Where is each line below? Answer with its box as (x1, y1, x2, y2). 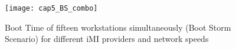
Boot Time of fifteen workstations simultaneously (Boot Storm (5, 21, 231, 33)
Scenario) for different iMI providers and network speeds (5, 32, 209, 45)
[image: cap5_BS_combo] (5, 4, 98, 12)
